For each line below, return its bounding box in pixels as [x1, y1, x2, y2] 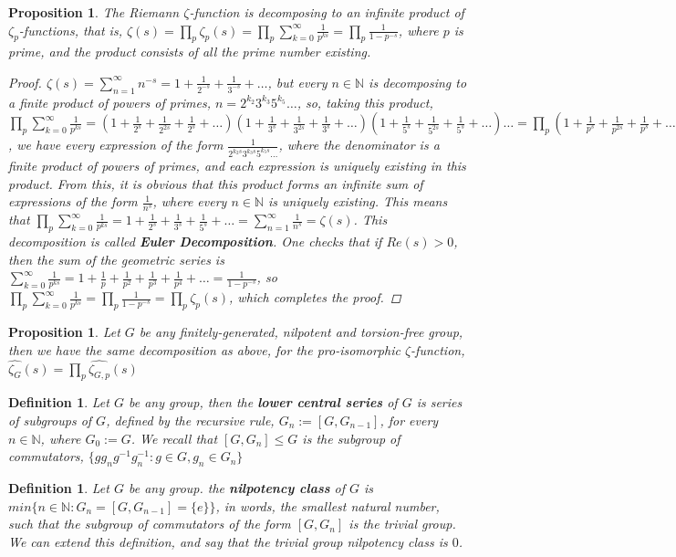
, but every [267, 72, 328, 91]
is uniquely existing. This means [268, 192, 448, 211]
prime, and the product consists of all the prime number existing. [8, 42, 371, 61]
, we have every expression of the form [8, 135, 224, 154]
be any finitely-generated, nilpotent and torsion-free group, [139, 322, 463, 342]
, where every [152, 192, 227, 211]
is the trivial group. [348, 514, 456, 533]
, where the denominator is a [278, 135, 440, 154]
